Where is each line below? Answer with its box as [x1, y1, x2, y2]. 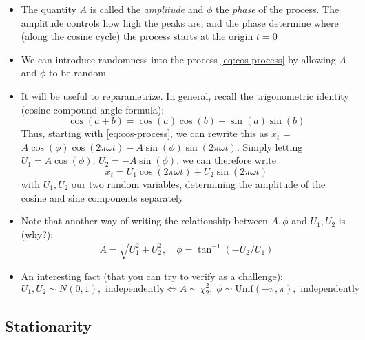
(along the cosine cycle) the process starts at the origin [21, 29, 253, 43]
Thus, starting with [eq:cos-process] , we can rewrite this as [21, 126, 269, 140]
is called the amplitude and [90, 2, 204, 16]
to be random [49, 65, 106, 80]
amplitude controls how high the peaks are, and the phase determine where [21, 15, 339, 30]
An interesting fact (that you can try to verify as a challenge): [21, 268, 284, 283]
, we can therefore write [176, 153, 276, 167]
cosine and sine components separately [21, 190, 184, 204]
